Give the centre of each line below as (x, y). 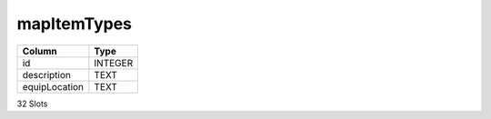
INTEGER (114, 63)
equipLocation (53, 86)
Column (40, 51)
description (47, 74)
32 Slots (32, 104)
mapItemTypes (74, 24)
